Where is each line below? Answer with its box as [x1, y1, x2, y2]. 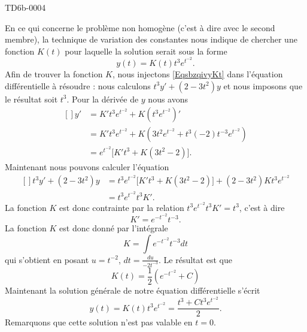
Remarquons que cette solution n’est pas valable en [5, 316, 193, 328]
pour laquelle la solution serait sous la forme [65, 44, 227, 57]
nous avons [148, 92, 189, 105]
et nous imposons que [223, 79, 303, 92]
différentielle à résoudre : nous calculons [5, 79, 151, 92]
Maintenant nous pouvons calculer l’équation [5, 160, 169, 173]
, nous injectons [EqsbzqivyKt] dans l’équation [113, 68, 283, 80]
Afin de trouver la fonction [5, 68, 103, 80]
